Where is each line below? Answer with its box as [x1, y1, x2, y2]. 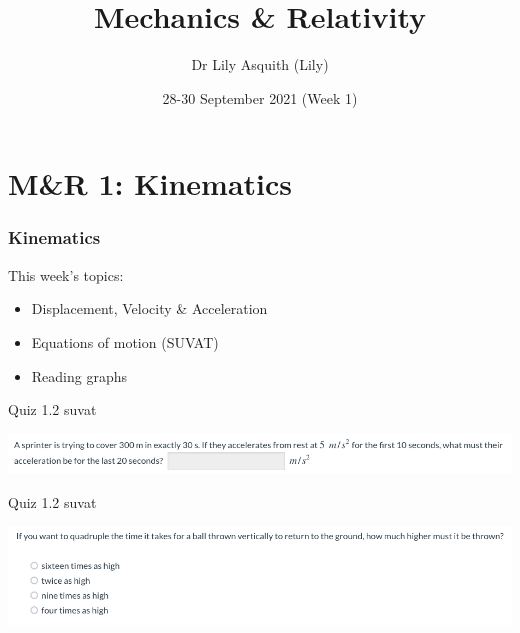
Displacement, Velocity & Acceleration [31, 298, 268, 319]
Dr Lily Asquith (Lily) [191, 54, 329, 75]
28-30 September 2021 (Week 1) [162, 87, 358, 108]
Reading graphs [31, 365, 128, 386]
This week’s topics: [8, 264, 124, 285]
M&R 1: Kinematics [8, 163, 293, 204]
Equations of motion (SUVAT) [31, 331, 219, 352]
